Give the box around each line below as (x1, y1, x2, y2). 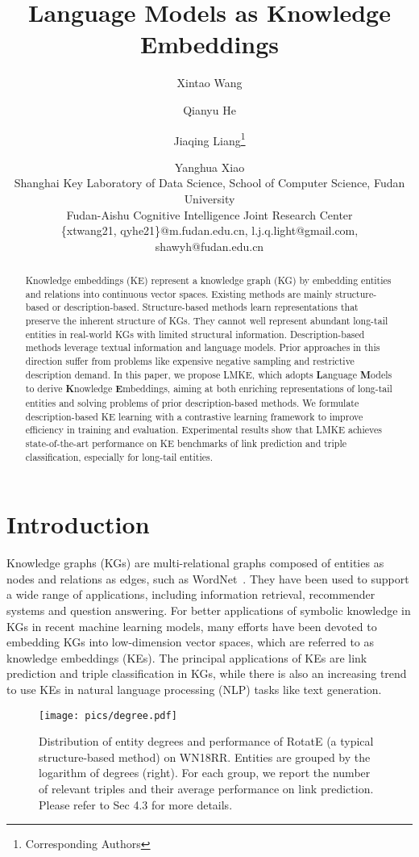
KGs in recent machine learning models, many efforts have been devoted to (6, 617, 377, 634)
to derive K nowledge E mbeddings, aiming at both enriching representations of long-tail (25, 382, 392, 396)
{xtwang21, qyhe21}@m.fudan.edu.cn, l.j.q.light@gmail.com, (60, 222, 359, 239)
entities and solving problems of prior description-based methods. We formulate (25, 396, 359, 410)
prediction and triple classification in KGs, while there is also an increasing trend (6, 665, 407, 682)
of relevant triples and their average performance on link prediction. (39, 780, 374, 797)
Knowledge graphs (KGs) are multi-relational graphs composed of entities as (6, 554, 384, 571)
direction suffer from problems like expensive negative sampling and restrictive (25, 354, 355, 368)
